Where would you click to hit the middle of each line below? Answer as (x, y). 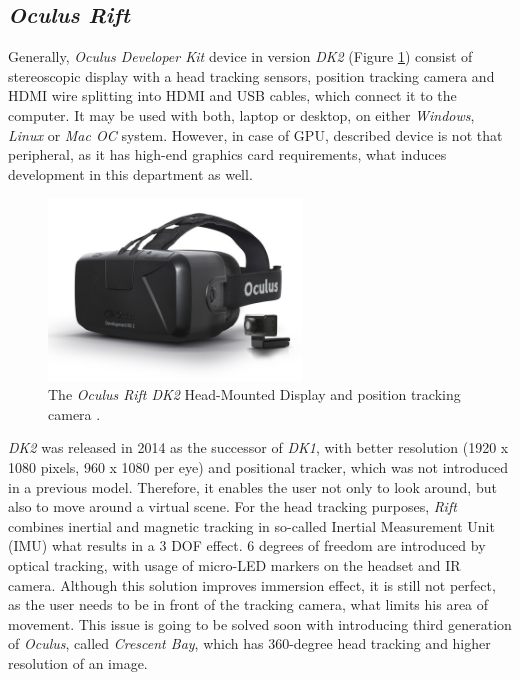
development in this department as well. (130, 173)
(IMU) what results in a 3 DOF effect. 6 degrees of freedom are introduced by (247, 545)
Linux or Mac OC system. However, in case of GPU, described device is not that (255, 134)
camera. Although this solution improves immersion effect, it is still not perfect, (252, 584)
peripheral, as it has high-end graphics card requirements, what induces (227, 154)
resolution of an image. (78, 662)
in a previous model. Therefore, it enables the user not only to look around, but (252, 486)
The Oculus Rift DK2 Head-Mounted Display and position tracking (254, 394)
